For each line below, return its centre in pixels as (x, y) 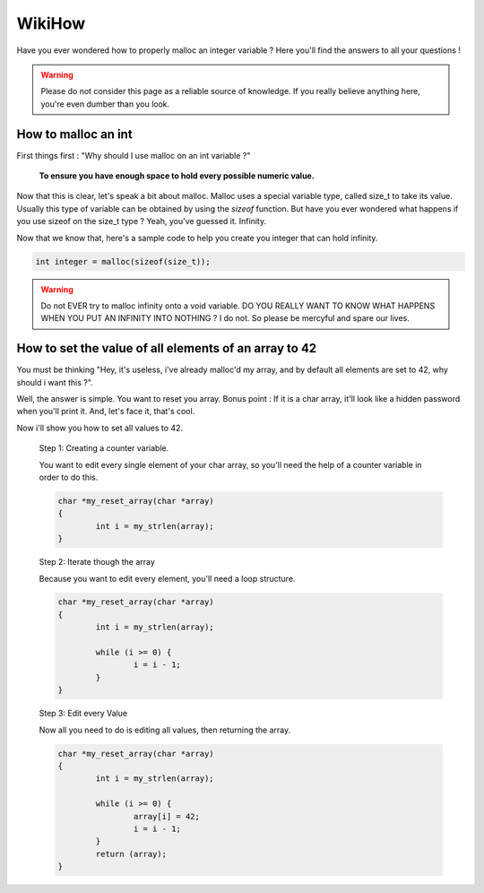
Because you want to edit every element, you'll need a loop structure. (167, 578)
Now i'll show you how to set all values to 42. (100, 428)
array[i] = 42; (167, 816)
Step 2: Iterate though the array (97, 562)
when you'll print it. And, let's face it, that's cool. (106, 412)
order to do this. (69, 477)
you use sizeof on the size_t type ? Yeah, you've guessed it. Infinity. (142, 221)
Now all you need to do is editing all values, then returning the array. (165, 730)
